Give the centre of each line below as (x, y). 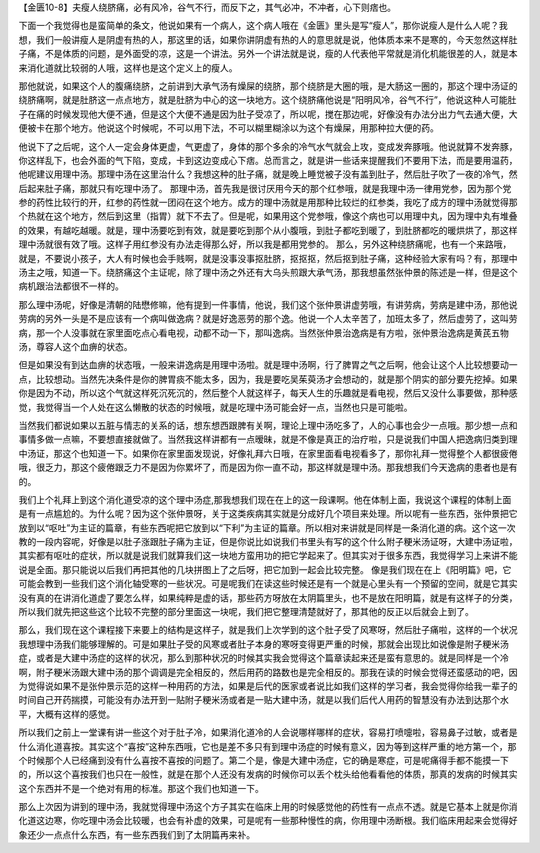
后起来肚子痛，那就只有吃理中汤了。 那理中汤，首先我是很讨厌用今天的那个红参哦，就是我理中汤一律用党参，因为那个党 (265, 188)
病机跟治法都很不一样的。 (71, 286)
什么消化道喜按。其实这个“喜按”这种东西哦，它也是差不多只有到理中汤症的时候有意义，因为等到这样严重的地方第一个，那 (267, 746)
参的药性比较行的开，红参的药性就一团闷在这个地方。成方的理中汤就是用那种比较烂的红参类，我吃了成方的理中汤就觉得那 (268, 202)
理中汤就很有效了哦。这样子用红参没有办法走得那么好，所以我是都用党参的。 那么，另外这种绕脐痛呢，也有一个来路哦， (265, 244)
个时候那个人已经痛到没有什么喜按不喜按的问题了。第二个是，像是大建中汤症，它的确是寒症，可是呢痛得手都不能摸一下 (263, 760)
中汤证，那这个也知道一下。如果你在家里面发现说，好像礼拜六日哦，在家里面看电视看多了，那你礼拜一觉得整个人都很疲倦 (268, 453)
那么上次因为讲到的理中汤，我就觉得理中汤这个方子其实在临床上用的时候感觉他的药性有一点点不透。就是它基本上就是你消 (268, 807)
